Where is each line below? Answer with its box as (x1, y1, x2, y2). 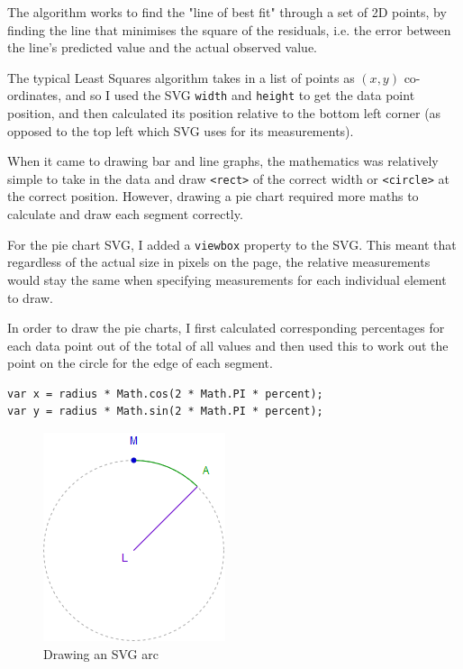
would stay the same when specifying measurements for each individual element (7, 270, 447, 289)
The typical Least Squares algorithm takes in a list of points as (7, 68, 355, 87)
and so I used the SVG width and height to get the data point (65, 86, 415, 105)
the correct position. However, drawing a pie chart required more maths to (7, 187, 419, 206)
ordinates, (7, 86, 62, 105)
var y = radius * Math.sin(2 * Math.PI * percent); (7, 405, 323, 418)
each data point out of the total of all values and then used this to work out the (7, 335, 449, 354)
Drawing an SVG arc (43, 644, 159, 663)
